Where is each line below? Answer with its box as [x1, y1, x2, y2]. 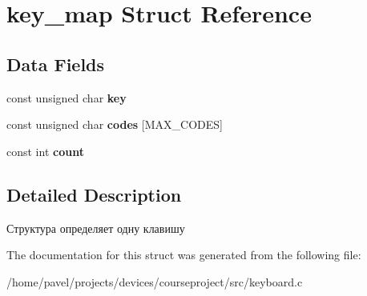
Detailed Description [6, 182, 182, 206]
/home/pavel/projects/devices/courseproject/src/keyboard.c [6, 273, 303, 290]
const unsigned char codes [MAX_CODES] [6, 116, 223, 133]
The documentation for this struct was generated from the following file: [6, 246, 361, 263]
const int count [6, 142, 84, 159]
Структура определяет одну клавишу [6, 219, 185, 236]
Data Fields [6, 51, 105, 76]
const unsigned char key [6, 89, 127, 106]
